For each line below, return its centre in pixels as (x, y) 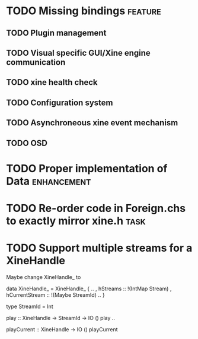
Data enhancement (49, 181)
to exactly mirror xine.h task (76, 221)
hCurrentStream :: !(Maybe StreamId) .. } (55, 294)
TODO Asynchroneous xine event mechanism (92, 123)
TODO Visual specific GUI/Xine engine (79, 53)
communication (36, 62)
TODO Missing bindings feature (84, 11)
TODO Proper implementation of (87, 168)
